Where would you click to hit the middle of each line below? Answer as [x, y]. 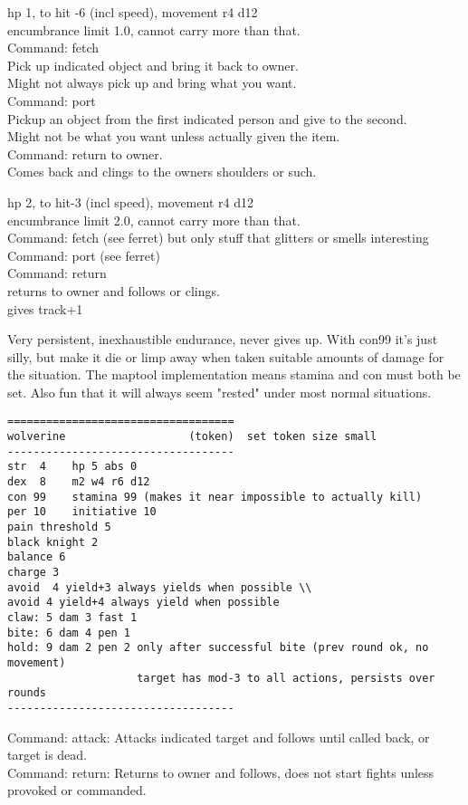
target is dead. [48, 755]
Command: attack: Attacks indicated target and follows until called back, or [219, 737]
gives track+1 [45, 308]
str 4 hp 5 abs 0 [72, 467]
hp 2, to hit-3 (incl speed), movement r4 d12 [130, 201]
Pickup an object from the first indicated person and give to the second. [207, 118]
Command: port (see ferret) [84, 255]
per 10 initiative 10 [82, 512]
